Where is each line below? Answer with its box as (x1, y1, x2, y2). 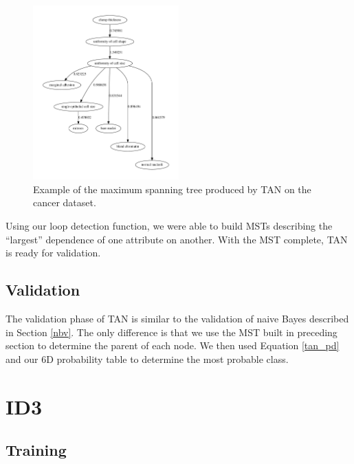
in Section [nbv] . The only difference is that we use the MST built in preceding (5, 324, 338, 339)
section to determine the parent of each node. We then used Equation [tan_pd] (5, 338, 340, 353)
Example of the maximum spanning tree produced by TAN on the (33, 181, 311, 196)
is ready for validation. (5, 245, 101, 260)
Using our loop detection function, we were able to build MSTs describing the (5, 219, 333, 233)
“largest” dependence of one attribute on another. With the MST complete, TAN (5, 232, 348, 246)
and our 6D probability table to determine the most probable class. (5, 351, 289, 366)
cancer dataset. (33, 195, 96, 210)
